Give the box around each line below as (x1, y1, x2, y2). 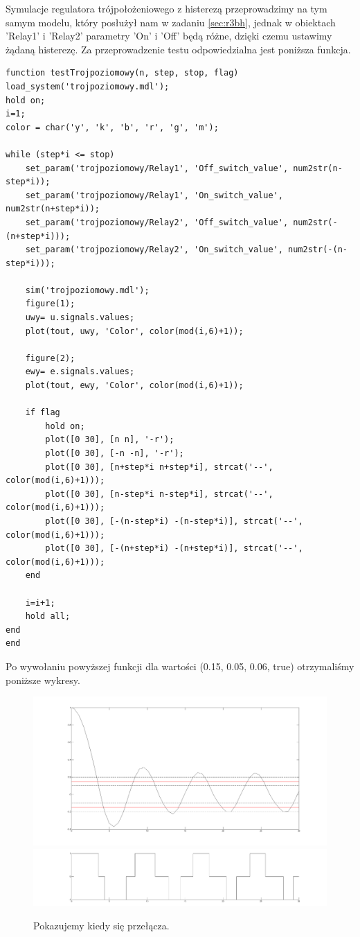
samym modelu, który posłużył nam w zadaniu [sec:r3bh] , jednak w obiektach (6, 15, 336, 29)
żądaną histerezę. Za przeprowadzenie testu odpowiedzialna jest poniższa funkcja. (6, 42, 351, 56)
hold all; (25, 611, 71, 622)
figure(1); (25, 299, 75, 309)
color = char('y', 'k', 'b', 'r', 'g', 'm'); (6, 122, 219, 132)
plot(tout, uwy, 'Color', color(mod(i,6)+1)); (25, 326, 244, 336)
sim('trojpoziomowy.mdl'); (25, 285, 150, 295)
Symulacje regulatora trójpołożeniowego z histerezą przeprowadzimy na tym (6, 1, 327, 15)
